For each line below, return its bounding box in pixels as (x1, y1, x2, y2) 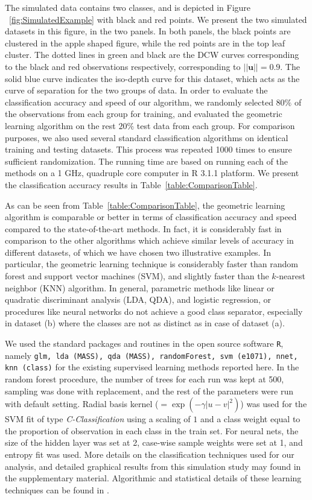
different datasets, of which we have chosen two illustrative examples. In (5, 245, 272, 258)
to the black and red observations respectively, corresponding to (5, 60, 241, 72)
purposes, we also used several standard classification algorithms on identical (5, 131, 288, 144)
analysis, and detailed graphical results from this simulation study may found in (5, 460, 301, 472)
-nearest (276, 270, 305, 282)
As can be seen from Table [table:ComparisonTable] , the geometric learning (5, 198, 285, 211)
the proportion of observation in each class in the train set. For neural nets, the (5, 424, 299, 437)
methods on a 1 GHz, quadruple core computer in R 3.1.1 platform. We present (5, 166, 299, 179)
